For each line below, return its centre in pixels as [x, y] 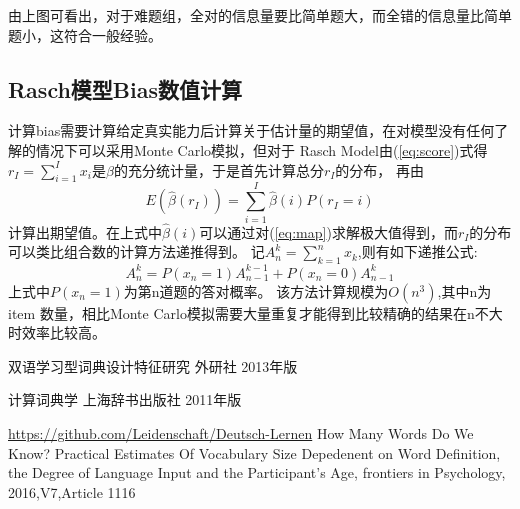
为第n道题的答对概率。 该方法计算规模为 [256, 290]
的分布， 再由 [379, 169]
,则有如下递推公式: [417, 251]
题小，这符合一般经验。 [85, 34]
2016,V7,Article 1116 [72, 491]
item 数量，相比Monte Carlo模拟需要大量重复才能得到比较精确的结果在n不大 [255, 312]
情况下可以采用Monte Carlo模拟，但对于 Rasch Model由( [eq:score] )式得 [261, 149]
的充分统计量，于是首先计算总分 [218, 169]
